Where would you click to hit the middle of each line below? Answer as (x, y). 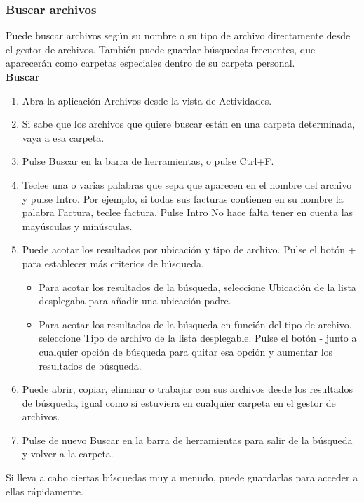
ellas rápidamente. (45, 491)
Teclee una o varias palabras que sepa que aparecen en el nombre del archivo (187, 184)
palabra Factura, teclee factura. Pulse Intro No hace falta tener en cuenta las (188, 212)
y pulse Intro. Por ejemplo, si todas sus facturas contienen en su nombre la (183, 198)
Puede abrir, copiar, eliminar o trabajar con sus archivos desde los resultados (188, 389)
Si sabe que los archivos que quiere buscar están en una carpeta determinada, (189, 124)
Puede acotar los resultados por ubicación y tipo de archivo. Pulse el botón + (189, 249)
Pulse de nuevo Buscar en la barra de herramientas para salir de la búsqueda (187, 440)
